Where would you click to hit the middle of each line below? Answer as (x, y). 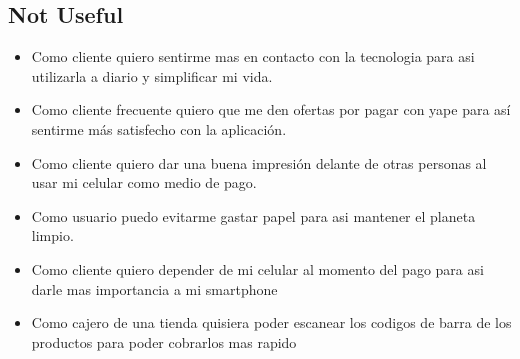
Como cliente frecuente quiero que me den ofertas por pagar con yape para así (271, 109)
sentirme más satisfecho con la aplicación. (159, 128)
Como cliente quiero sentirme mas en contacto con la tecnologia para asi (253, 56)
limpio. (52, 235)
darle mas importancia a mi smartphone (154, 288)
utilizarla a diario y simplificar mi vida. (152, 75)
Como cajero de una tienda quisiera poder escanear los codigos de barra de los (271, 322)
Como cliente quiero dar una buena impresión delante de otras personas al (259, 162)
